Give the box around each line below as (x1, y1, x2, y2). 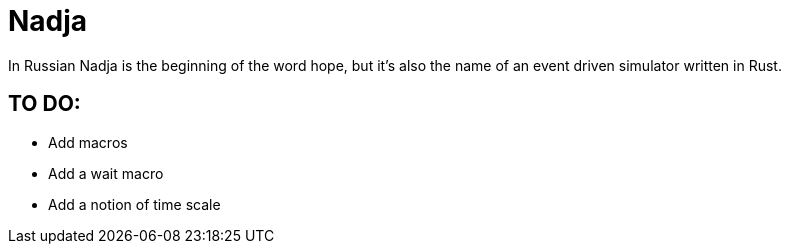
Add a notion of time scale (48, 195, 221, 213)
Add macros (48, 133, 128, 151)
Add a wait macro (48, 164, 164, 182)
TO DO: (8, 91, 81, 117)
